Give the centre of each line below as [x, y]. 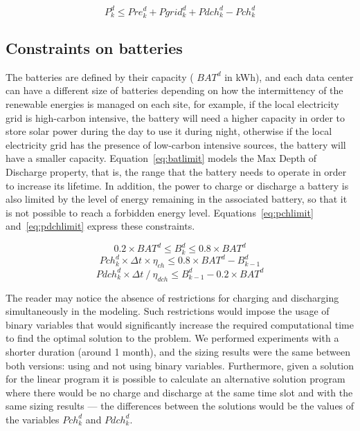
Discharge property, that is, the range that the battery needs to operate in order [176, 172]
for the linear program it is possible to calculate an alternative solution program [175, 379]
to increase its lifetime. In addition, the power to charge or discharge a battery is [177, 185]
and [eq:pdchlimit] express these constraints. [100, 226]
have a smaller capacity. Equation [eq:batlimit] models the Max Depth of [161, 158]
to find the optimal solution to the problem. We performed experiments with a [172, 338]
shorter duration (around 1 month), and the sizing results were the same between [178, 351]
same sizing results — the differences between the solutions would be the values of [180, 406]
